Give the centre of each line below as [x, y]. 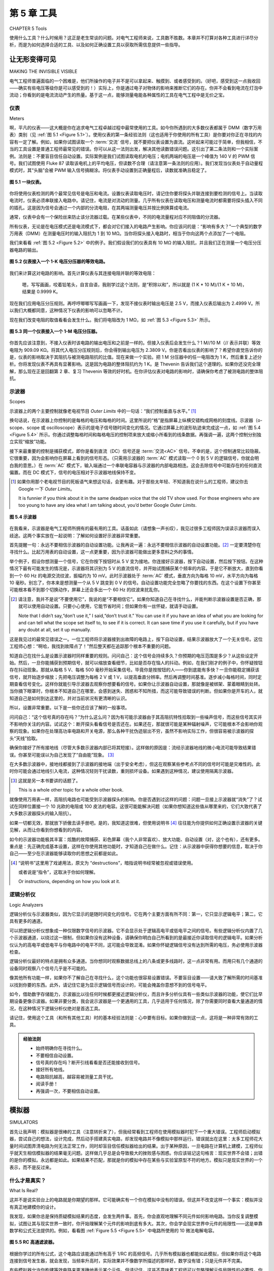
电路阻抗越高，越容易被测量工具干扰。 [76, 1077]
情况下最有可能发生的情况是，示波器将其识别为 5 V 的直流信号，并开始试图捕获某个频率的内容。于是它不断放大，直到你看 [136, 568]
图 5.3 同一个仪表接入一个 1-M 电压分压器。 [55, 331]
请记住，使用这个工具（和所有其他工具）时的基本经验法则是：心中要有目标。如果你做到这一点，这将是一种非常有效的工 [134, 1018]
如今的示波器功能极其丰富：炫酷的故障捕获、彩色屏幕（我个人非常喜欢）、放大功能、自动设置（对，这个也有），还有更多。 [136, 839]
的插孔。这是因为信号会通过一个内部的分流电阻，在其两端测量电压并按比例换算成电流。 [100, 207]
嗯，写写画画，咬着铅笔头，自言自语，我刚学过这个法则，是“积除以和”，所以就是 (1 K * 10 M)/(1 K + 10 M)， [134, 284]
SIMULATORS [24, 1122]
